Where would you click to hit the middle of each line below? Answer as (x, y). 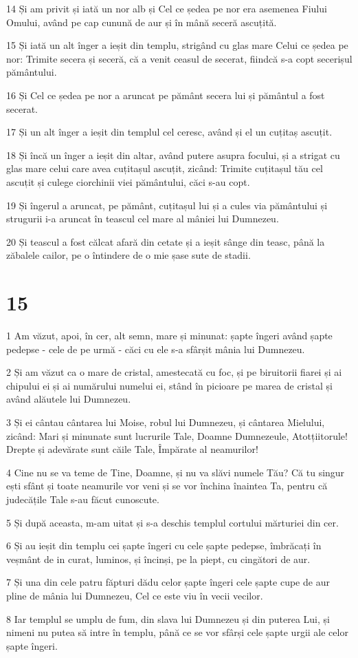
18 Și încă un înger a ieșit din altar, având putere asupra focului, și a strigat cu (173, 155)
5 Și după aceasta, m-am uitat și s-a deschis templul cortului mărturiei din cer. (172, 522)
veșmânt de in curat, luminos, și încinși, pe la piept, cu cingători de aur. (158, 559)
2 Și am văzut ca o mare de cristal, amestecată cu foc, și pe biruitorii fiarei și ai (174, 372)
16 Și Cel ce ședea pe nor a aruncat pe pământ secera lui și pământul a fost (166, 95)
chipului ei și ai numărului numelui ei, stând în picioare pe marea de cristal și (169, 385)
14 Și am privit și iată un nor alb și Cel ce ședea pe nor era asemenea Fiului (167, 8)
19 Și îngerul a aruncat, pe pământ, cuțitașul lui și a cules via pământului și (167, 205)
